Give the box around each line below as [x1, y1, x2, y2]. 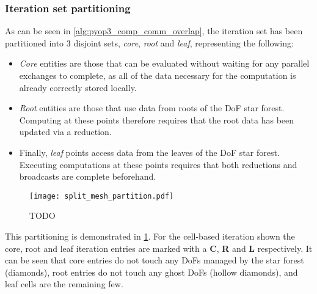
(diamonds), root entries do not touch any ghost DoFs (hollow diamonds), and [5, 265, 298, 278]
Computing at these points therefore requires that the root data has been [19, 113, 294, 126]
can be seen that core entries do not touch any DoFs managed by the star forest [5, 254, 304, 266]
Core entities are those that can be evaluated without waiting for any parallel [19, 57, 310, 70]
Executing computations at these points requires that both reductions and [19, 158, 297, 171]
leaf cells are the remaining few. [5, 277, 123, 290]
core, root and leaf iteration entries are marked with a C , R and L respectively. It [5, 241, 313, 254]
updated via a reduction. [19, 125, 112, 138]
